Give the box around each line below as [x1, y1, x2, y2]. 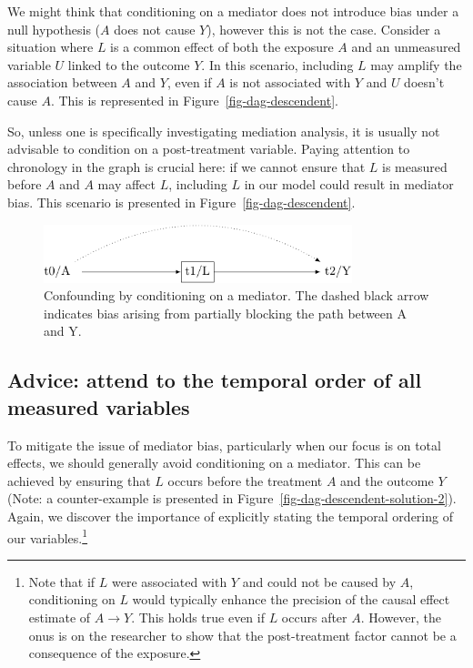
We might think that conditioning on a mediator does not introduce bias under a [7, 2, 459, 20]
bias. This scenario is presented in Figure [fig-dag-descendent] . [7, 192, 356, 211]
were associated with [112, 572, 227, 591]
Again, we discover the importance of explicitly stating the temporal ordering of [7, 506, 453, 525]
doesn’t [404, 73, 445, 92]
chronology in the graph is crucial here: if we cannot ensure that [7, 157, 366, 176]
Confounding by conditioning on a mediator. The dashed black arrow [44, 286, 429, 305]
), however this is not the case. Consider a [206, 19, 441, 38]
